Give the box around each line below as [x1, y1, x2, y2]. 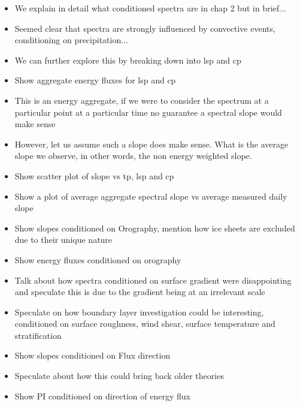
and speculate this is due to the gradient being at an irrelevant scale [14, 285, 265, 298]
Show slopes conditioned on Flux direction [14, 349, 171, 362]
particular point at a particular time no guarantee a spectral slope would [14, 106, 282, 118]
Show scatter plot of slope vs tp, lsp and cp [14, 169, 174, 182]
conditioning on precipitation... [14, 34, 128, 46]
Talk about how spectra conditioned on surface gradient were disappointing [14, 273, 292, 286]
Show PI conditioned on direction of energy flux [14, 389, 190, 402]
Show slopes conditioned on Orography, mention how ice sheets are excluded [14, 221, 295, 234]
